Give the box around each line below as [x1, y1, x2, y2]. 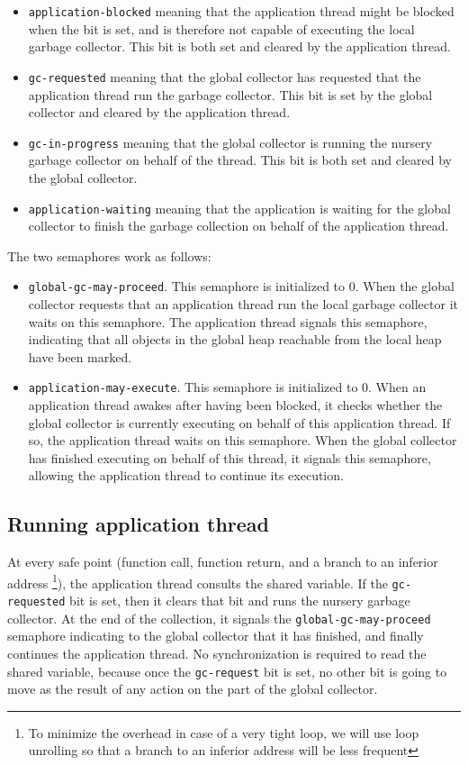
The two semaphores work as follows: [7, 246, 211, 265]
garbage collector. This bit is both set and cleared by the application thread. [28, 37, 451, 56]
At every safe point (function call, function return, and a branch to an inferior [7, 552, 438, 571]
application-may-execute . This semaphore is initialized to [28, 378, 358, 396]
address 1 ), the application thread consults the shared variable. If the [7, 570, 388, 592]
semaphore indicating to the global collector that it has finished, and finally [7, 626, 424, 645]
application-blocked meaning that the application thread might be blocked [28, 2, 454, 20]
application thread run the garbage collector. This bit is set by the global [28, 85, 433, 104]
